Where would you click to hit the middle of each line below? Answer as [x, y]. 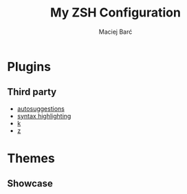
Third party [32, 92]
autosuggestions [41, 109]
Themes [31, 158]
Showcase [30, 184]
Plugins [29, 66]
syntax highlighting [44, 116]
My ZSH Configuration [115, 13]
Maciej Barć [115, 32]
